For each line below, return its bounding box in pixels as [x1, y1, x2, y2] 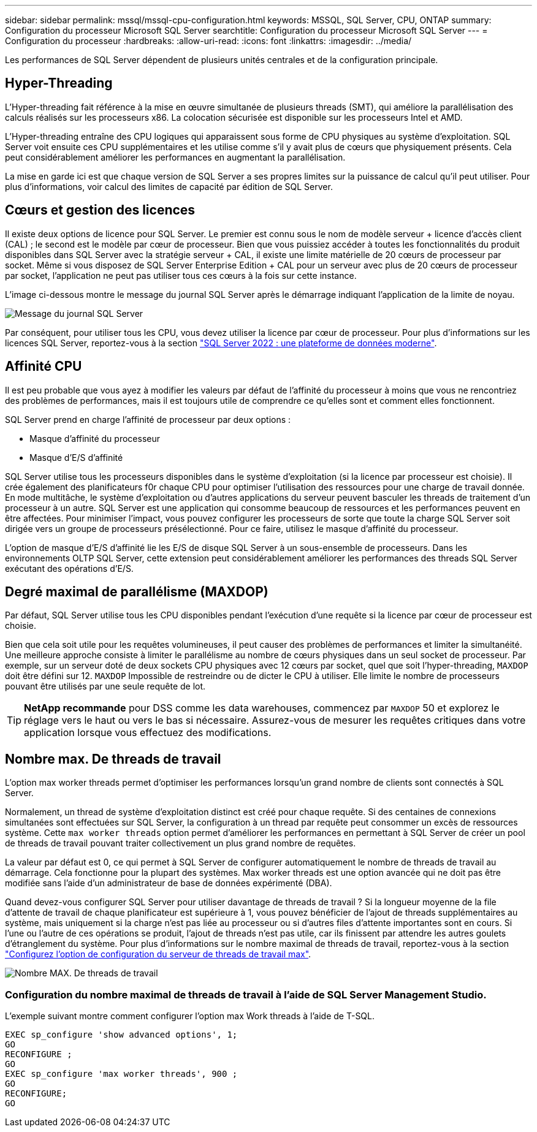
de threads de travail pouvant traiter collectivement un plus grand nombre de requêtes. [5, 838, 356, 849]
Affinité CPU [5, 359, 82, 374]
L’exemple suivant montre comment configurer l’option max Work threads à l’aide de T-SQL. [5, 1010, 375, 1021]
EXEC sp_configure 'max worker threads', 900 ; [5, 1068, 238, 1079]
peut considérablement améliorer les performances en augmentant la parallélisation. [5, 151, 346, 162]
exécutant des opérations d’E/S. [5, 563, 134, 574]
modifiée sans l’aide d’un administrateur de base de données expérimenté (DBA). [5, 878, 332, 889]
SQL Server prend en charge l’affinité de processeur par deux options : [5, 414, 291, 425]
